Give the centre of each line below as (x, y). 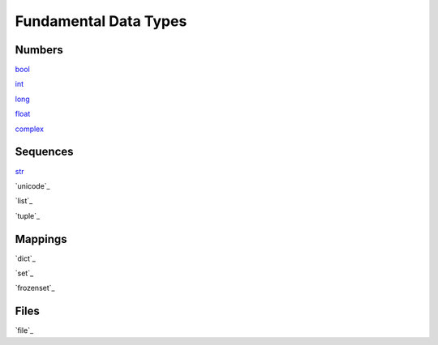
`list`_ (24, 201)
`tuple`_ (28, 215)
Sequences (44, 152)
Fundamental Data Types (101, 21)
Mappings (41, 239)
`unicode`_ (32, 185)
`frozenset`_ (35, 288)
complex (30, 129)
